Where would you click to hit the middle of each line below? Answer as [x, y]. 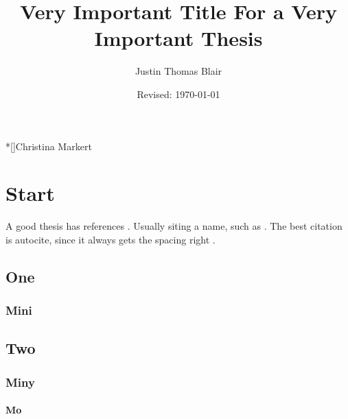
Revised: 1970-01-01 [178, 94]
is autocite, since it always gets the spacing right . [111, 239]
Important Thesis [178, 38]
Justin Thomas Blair [178, 71]
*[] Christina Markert [49, 146]
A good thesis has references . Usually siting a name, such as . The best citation [174, 226]
